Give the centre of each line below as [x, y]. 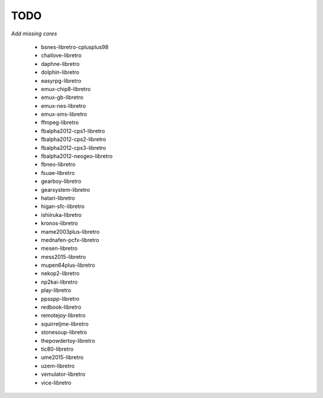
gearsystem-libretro [65, 189]
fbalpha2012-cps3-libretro [74, 147]
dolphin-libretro [60, 73]
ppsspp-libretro [60, 298]
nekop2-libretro [60, 273]
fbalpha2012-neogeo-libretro [77, 156]
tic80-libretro [57, 349]
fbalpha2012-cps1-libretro [73, 131]
